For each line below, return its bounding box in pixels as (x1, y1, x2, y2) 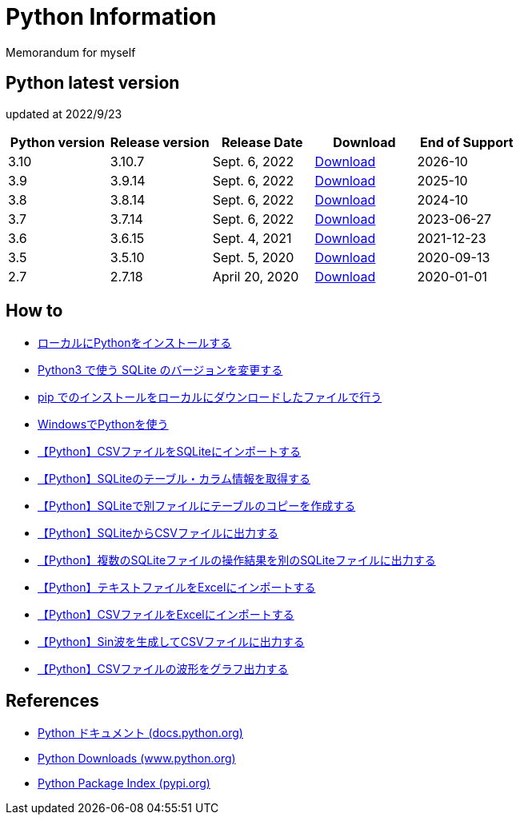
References (6, 690, 99, 711)
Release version (110, 134, 210, 150)
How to (6, 301, 63, 321)
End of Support (420, 134, 514, 150)
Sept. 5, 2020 (212, 249, 294, 265)
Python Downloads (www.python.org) (38, 751, 236, 766)
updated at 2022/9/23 (6, 106, 122, 121)
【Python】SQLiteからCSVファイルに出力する (38, 526, 279, 540)
